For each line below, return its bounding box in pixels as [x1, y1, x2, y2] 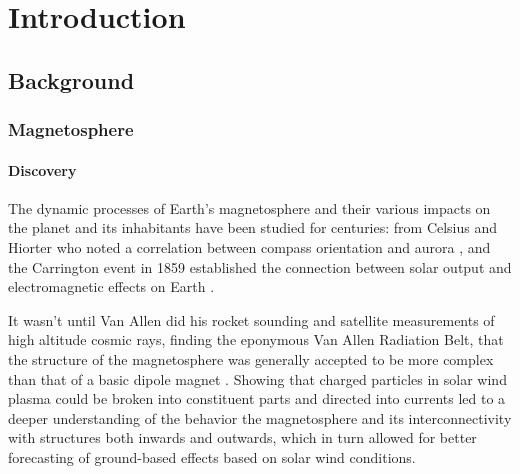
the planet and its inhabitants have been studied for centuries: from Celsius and [8, 217, 498, 238]
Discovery [8, 159, 77, 180]
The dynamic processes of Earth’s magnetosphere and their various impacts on [8, 197, 491, 218]
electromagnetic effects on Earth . [8, 276, 215, 297]
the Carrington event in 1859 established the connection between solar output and [8, 256, 512, 277]
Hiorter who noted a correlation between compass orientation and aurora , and [8, 236, 491, 257]
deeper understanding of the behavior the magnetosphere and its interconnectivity [8, 407, 512, 428]
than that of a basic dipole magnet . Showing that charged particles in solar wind [8, 368, 507, 389]
